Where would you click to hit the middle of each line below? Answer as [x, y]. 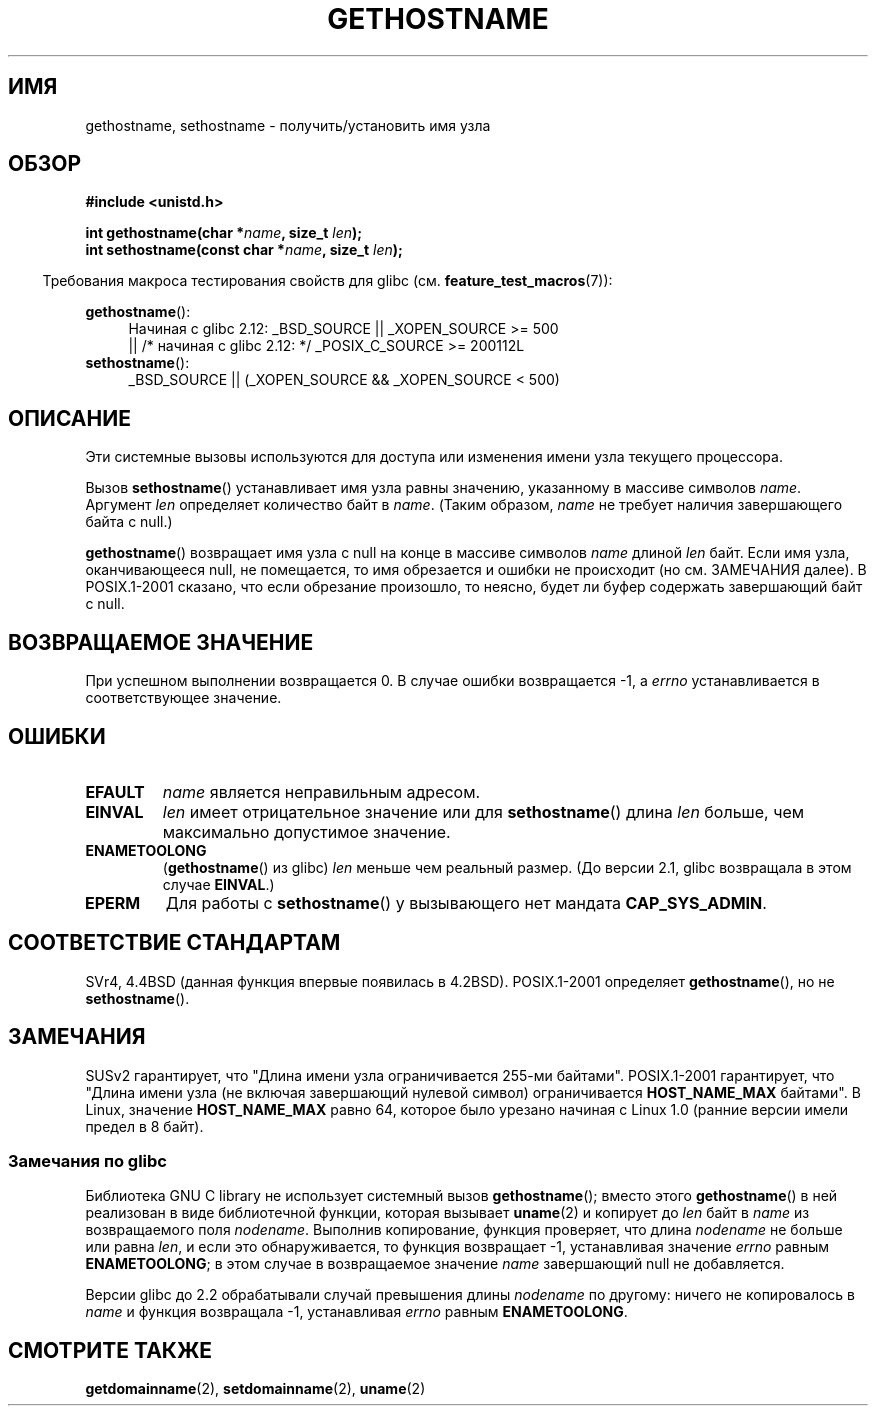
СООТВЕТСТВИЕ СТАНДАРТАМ [174, 943]
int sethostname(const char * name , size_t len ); [244, 250]
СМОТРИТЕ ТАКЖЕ [110, 1350]
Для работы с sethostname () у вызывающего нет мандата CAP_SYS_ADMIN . [466, 902]
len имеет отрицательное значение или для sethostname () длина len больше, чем [483, 811]
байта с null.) [129, 522]
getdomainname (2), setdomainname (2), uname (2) [255, 1389]
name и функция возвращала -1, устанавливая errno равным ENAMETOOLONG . [356, 1312]
